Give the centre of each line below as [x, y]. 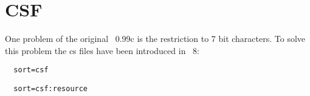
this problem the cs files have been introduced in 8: [102, 50]
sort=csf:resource [51, 88]
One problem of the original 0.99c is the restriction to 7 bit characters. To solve [155, 39]
